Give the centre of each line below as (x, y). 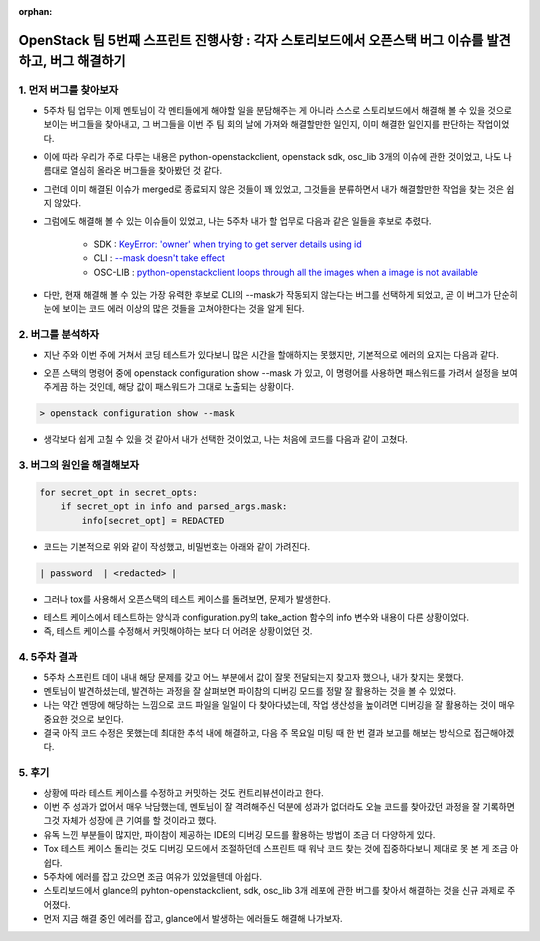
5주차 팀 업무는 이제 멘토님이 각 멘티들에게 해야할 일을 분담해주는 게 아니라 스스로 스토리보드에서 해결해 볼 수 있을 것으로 (277, 110)
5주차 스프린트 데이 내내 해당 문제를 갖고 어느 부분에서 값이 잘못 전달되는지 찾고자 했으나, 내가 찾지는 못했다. (253, 677)
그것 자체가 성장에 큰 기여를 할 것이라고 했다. (130, 821)
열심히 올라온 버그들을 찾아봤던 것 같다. (146, 171)
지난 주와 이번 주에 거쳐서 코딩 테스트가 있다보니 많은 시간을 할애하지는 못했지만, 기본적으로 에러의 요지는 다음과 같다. (271, 354)
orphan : (35, 11)
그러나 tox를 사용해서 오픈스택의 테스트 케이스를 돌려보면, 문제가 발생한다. (187, 599)
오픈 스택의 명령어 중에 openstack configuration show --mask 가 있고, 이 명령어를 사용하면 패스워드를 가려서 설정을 (271, 372)
